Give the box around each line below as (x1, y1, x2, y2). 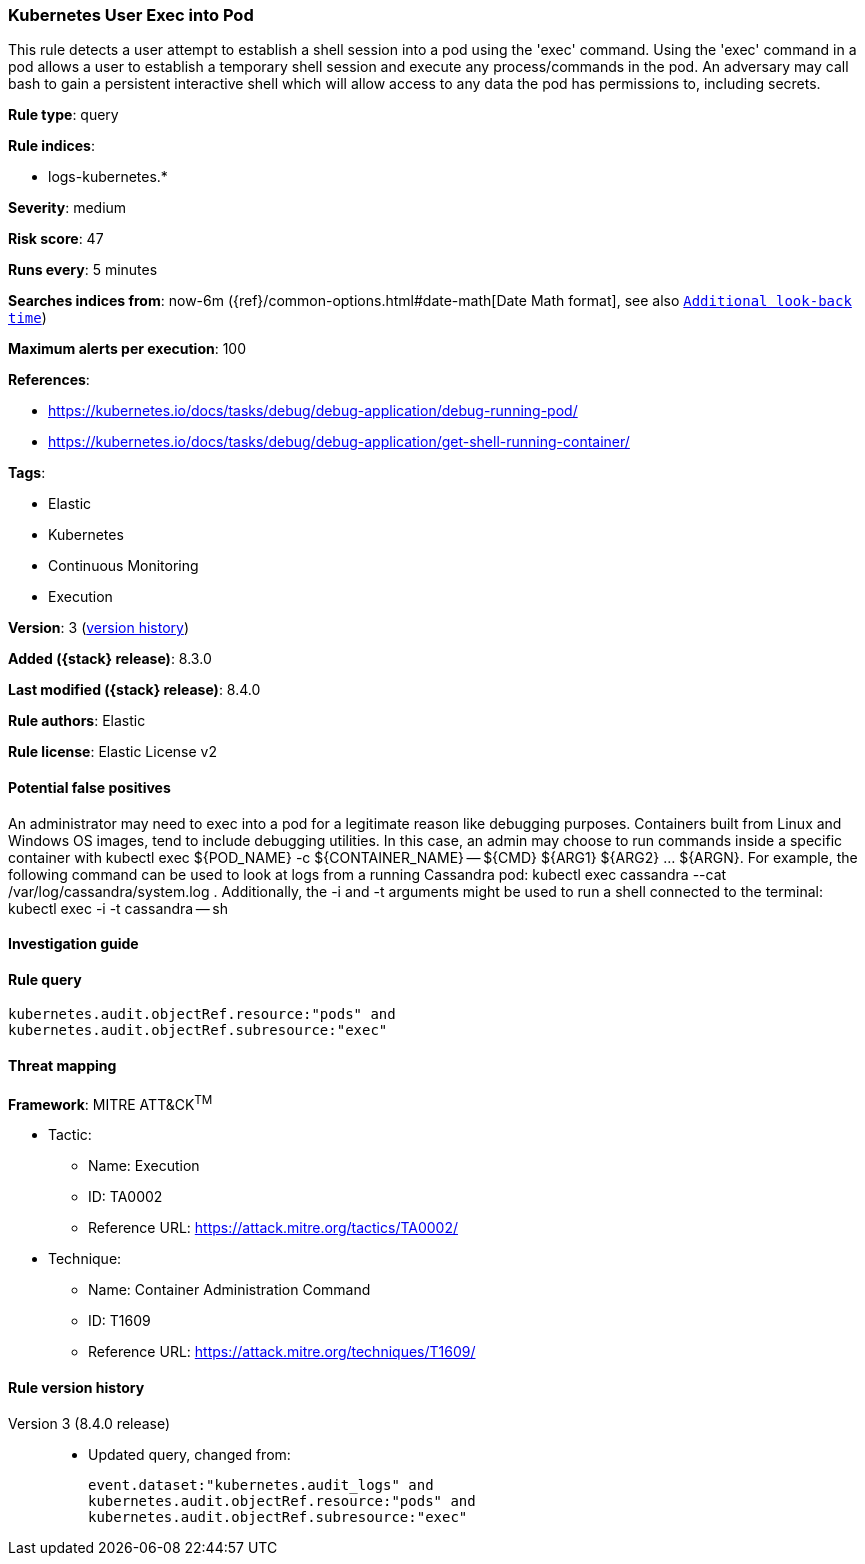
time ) (8, 309, 47, 327)
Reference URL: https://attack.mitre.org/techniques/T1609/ (88, 1343, 476, 1361)
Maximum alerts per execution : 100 (8, 340, 247, 358)
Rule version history (8, 1378, 145, 1396)
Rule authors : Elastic (8, 712, 146, 730)
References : (8, 371, 90, 389)
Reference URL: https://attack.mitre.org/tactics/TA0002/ (88, 1219, 459, 1237)
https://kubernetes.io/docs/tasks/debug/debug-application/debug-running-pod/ (48, 402, 578, 420)
